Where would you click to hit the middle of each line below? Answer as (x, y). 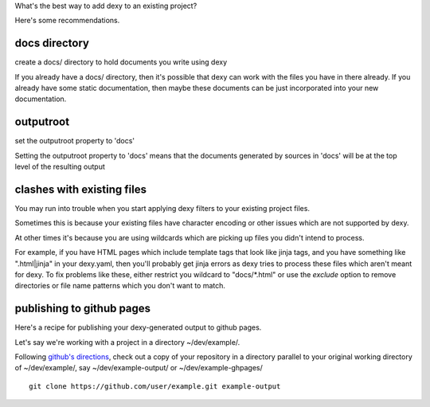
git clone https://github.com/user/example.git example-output (155, 386)
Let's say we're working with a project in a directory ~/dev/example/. (127, 342)
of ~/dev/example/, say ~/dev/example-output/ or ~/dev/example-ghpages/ (139, 368)
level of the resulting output (60, 166)
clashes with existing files (81, 189)
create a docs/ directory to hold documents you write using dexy (121, 62)
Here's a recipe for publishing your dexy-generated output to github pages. (138, 327)
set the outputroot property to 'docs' (75, 141)
